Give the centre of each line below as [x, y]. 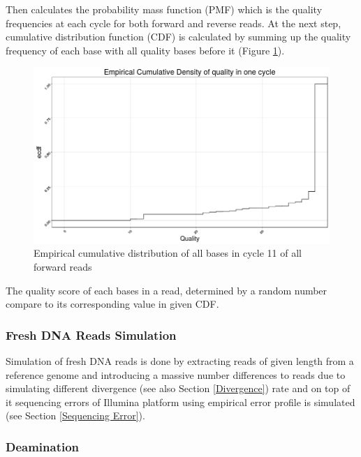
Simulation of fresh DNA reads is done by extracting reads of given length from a [180, 361]
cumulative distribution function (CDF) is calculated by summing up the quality [178, 37]
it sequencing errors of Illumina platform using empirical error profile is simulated [180, 402]
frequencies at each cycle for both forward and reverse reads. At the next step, [174, 23]
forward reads [63, 267]
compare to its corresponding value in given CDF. [112, 304]
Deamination [43, 446]
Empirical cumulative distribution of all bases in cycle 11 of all [168, 253]
